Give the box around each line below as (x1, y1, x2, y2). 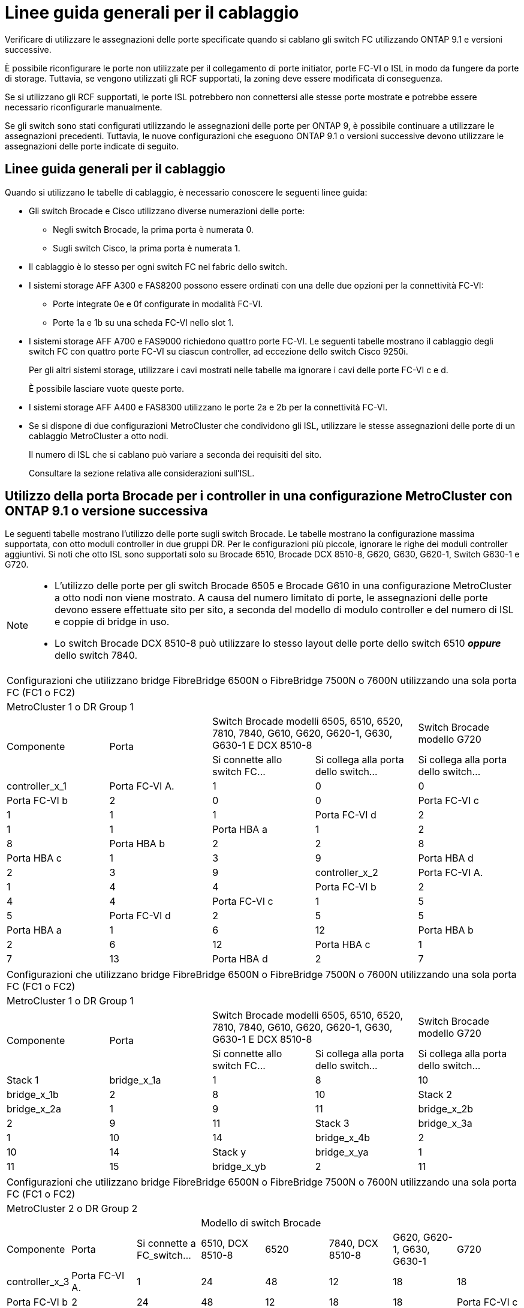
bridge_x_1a (109, 1074, 161, 1087)
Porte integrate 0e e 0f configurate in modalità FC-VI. (53, 298, 263, 309)
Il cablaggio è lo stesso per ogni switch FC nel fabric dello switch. (29, 261, 288, 272)
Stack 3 (315, 1117, 350, 1130)
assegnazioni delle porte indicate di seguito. (5, 140, 179, 151)
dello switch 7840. (55, 649, 137, 662)
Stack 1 (7, 1074, 39, 1087)
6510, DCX (201, 1237, 248, 1250)
